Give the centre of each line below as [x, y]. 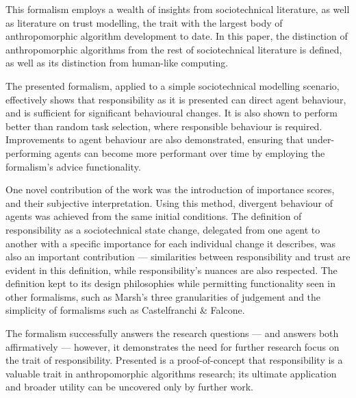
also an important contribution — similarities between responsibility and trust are [178, 257]
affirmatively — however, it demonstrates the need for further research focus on [173, 346]
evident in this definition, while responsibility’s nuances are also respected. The [171, 270]
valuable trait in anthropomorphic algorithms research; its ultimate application [171, 373]
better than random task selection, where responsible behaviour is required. [164, 126]
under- [321, 139]
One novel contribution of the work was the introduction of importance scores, [170, 189]
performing [28, 152]
